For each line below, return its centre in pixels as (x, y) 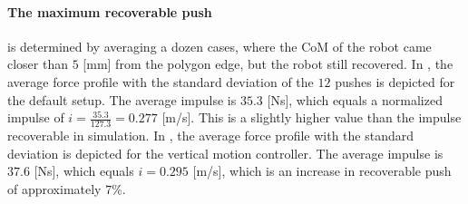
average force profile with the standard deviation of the (161, 81)
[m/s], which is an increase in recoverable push (322, 171)
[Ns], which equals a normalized (355, 99)
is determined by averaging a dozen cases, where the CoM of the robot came (219, 46)
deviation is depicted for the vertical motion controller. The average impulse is (225, 153)
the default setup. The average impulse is (122, 99)
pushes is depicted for (395, 81)
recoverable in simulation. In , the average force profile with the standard (210, 135)
